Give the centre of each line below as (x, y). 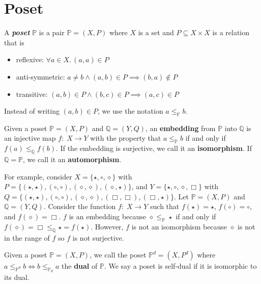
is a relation (231, 32)
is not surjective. (98, 237)
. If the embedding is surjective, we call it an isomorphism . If (154, 148)
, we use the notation (130, 111)
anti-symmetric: (40, 76)
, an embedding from (180, 128)
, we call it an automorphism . (72, 159)
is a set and (156, 32)
